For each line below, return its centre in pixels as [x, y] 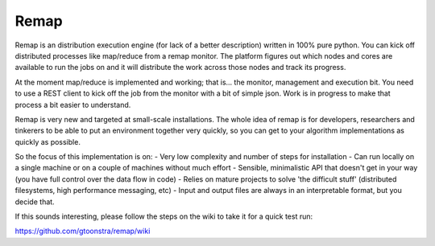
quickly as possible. [48, 141]
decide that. [35, 202]
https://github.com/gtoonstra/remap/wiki [83, 231]
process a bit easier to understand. [73, 105]
